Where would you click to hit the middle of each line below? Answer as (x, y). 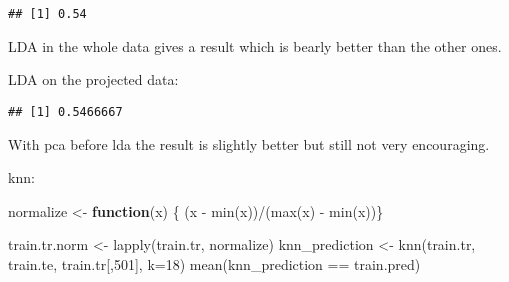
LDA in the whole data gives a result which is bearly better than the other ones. (255, 45)
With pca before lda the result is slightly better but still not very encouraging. (249, 143)
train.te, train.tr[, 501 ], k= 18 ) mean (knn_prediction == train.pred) (214, 263)
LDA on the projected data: (93, 79)
